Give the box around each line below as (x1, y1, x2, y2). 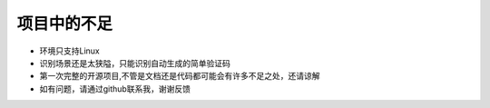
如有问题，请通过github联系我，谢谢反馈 (39, 83, 191, 94)
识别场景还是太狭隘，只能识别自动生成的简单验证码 (39, 57, 230, 68)
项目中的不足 (16, 14, 113, 34)
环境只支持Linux (39, 45, 100, 56)
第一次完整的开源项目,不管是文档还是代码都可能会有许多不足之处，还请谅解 (39, 71, 321, 82)
